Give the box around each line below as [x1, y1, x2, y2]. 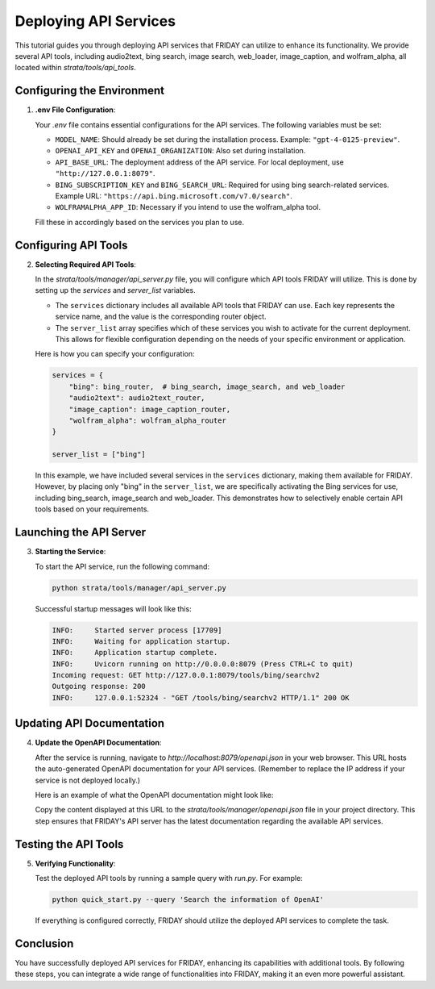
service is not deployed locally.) [35, 775, 141, 785]
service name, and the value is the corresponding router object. [55, 311, 267, 322]
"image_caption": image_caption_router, [68, 404, 231, 414]
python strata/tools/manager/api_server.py [52, 583, 227, 592]
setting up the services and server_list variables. [35, 286, 197, 295]
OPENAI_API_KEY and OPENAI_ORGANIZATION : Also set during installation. [55, 146, 306, 156]
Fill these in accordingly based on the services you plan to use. [35, 217, 245, 227]
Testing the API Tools [14, 837, 124, 851]
